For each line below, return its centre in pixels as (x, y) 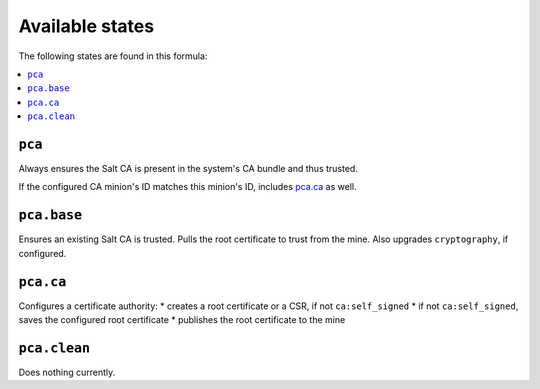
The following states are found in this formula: (113, 56)
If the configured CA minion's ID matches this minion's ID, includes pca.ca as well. (187, 187)
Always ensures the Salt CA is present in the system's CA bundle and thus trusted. (188, 169)
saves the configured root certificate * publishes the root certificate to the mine (182, 319)
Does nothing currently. (67, 372)
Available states (86, 26)
